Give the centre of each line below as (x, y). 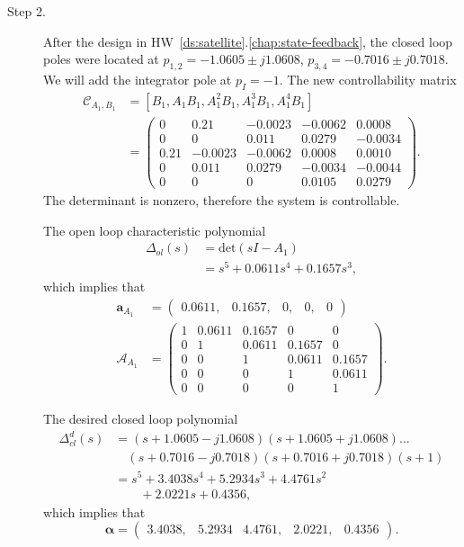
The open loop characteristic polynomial (155, 230)
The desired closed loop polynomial (141, 419)
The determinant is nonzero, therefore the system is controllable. (222, 200)
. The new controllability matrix (368, 79)
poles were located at (101, 59)
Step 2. (27, 11)
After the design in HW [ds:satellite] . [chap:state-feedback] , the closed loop (248, 41)
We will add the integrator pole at (138, 79)
